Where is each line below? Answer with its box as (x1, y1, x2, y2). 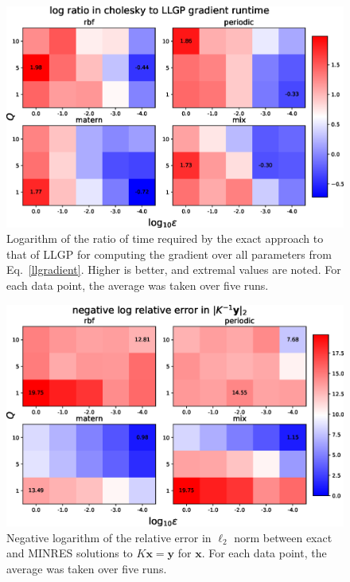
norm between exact (234, 529, 332, 545)
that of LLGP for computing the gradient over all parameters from (6, 245, 332, 262)
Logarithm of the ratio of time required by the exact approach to (6, 230, 324, 247)
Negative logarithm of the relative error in (6, 529, 212, 545)
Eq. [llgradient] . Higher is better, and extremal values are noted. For (6, 261, 341, 278)
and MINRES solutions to (6, 545, 133, 561)
